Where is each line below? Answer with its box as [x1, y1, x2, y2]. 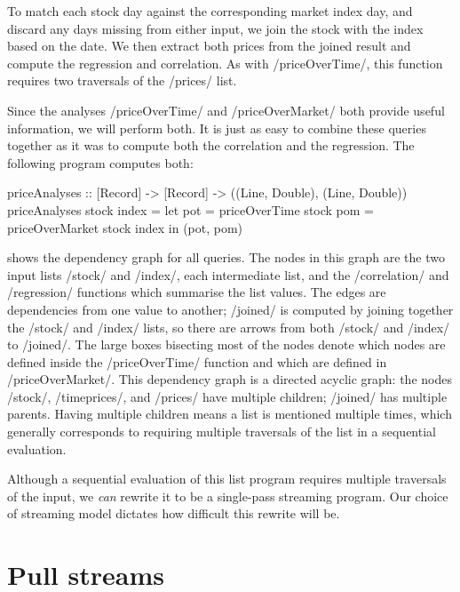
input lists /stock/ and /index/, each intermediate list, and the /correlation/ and [7, 265, 449, 284]
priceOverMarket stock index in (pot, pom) [7, 218, 243, 236]
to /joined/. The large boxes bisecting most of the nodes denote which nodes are [7, 335, 446, 354]
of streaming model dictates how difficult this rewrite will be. [7, 504, 340, 523]
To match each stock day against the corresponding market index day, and [7, 2, 413, 20]
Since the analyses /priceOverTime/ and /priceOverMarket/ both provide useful [7, 100, 445, 119]
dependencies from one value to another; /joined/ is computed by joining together [7, 300, 454, 318]
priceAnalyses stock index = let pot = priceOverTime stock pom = [7, 200, 374, 219]
